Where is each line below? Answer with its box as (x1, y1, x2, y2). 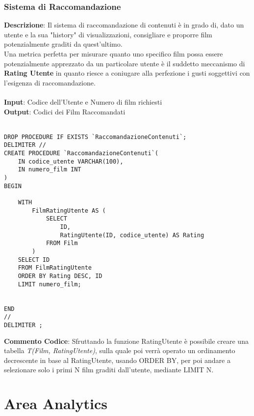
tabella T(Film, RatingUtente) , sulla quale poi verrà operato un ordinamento (4, 345, 235, 356)
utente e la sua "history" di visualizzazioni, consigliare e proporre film (4, 29, 212, 39)
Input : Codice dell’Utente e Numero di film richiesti (4, 96, 162, 107)
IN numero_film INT (18, 166, 81, 173)
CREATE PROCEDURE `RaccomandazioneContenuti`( (4, 150, 158, 157)
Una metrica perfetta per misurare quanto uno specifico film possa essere (4, 49, 223, 58)
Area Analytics (4, 393, 108, 414)
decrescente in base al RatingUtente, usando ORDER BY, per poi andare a (4, 355, 230, 365)
